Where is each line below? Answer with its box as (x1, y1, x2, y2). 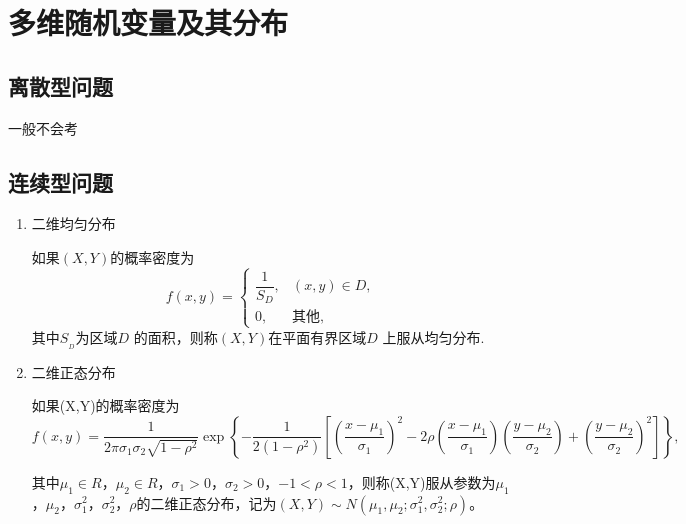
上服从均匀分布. (382, 326, 485, 347)
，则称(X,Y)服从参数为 (347, 471, 496, 492)
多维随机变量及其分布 (8, 2, 289, 43)
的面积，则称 (133, 326, 218, 347)
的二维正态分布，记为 (136, 492, 277, 513)
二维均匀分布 (31, 213, 116, 234)
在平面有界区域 (268, 326, 367, 347)
